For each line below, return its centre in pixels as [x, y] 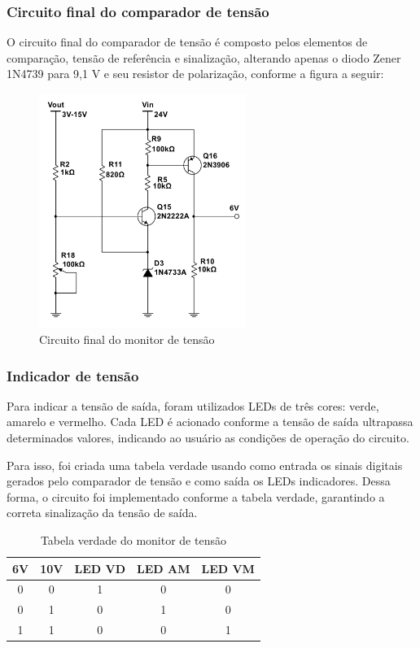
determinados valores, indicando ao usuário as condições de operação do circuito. [208, 438]
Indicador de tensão [73, 375]
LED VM [228, 568]
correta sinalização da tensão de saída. [102, 513]
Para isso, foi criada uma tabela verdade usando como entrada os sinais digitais [205, 465]
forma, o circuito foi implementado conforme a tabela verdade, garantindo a [196, 496]
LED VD [100, 568]
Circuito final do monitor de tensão [127, 339]
